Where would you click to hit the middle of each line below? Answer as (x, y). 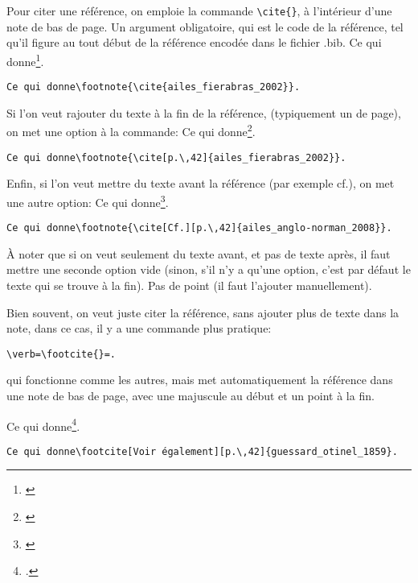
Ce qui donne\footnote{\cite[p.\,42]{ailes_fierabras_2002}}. (176, 157)
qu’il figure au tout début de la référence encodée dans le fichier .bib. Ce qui (194, 42)
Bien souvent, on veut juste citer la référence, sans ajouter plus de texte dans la (203, 312)
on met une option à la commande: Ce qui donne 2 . (131, 130)
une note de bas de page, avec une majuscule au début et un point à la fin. (191, 395)
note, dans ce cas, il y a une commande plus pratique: (139, 328)
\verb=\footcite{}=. (61, 354)
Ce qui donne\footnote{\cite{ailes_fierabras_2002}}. (154, 87)
